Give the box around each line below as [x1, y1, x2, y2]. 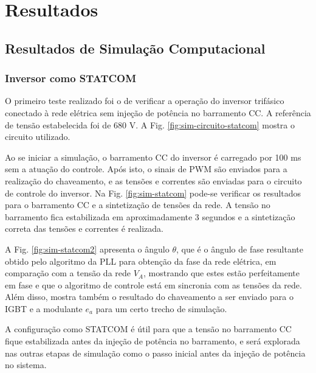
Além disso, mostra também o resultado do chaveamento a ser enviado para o [5, 290, 294, 303]
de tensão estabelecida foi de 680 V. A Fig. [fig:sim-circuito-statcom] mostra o [5, 118, 295, 131]
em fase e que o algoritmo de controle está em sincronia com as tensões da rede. [5, 278, 302, 291]
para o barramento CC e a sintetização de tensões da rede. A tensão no [5, 198, 270, 211]
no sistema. [5, 358, 47, 371]
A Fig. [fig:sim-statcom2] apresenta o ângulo [5, 242, 170, 255]
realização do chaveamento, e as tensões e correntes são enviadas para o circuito [5, 174, 302, 187]
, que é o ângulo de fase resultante [176, 242, 303, 255]
